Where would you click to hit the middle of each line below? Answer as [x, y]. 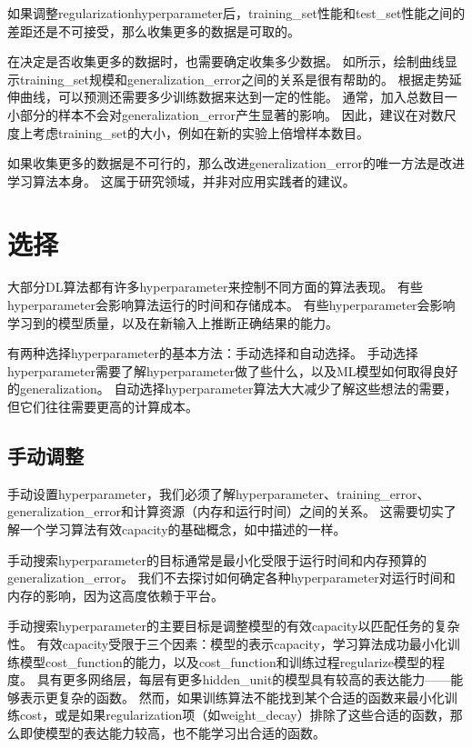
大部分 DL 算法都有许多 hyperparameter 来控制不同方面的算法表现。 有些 [216, 287]
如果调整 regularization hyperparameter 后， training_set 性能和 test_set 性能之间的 [236, 13]
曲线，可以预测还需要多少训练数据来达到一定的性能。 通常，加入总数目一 [238, 97]
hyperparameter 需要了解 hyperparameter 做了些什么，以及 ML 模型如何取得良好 [233, 370]
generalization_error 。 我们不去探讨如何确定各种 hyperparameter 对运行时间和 [231, 578]
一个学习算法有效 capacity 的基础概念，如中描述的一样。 [183, 529]
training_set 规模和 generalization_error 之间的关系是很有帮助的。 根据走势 [235, 79]
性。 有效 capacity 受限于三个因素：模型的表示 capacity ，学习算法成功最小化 [227, 643]
